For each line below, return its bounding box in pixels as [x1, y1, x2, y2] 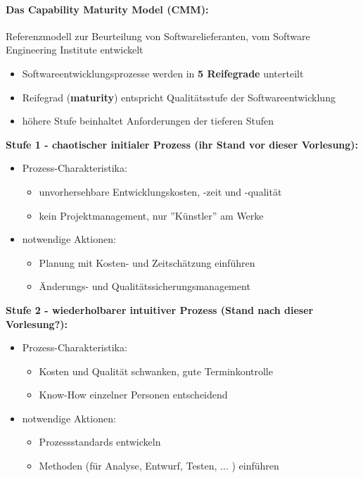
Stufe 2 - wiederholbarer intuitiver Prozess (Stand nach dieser [6, 302, 314, 317]
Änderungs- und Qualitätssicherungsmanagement [39, 279, 250, 294]
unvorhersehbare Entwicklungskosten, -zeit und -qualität [39, 184, 282, 199]
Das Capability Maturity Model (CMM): [6, 1, 209, 16]
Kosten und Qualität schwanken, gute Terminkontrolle [39, 363, 273, 378]
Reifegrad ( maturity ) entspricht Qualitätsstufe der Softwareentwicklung [22, 89, 336, 104]
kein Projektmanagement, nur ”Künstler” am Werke [39, 208, 264, 222]
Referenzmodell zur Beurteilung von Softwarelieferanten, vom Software [6, 28, 310, 43]
